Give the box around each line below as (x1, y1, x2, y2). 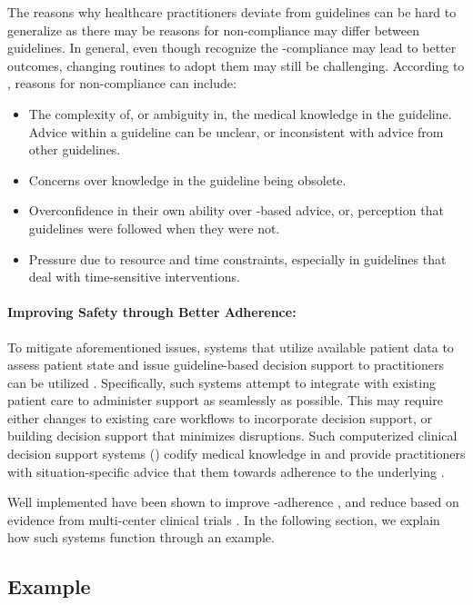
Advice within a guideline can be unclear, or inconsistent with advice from (28, 122, 444, 141)
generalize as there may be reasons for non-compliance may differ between (7, 20, 420, 39)
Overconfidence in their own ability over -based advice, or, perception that (28, 201, 444, 220)
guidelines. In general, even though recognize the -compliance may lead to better (7, 38, 457, 57)
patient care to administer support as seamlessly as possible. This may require (7, 391, 443, 410)
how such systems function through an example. (7, 528, 275, 547)
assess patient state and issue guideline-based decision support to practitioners (7, 355, 445, 374)
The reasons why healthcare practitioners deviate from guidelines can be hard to (7, 3, 457, 21)
